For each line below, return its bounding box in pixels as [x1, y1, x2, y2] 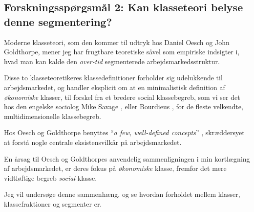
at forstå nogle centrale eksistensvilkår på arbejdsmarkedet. [4, 137, 182, 147]
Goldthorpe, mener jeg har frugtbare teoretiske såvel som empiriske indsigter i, [4, 47, 240, 57]
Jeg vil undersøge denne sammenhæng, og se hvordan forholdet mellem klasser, [4, 189, 240, 199]
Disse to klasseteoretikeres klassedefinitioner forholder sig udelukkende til [4, 72, 223, 83]
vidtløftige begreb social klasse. [4, 172, 97, 183]
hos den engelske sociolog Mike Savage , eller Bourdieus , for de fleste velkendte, [4, 101, 243, 112]
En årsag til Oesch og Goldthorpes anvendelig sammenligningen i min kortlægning [4, 153, 250, 164]
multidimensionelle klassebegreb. [4, 111, 101, 121]
